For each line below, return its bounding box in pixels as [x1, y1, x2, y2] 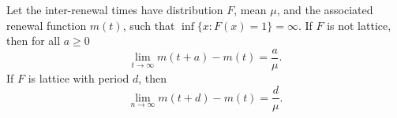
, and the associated [276, 2, 373, 17]
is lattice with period [28, 69, 129, 86]
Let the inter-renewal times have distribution [6, 2, 223, 17]
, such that [122, 17, 175, 33]
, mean [234, 2, 267, 17]
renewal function [6, 17, 87, 33]
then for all [6, 32, 61, 49]
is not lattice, [327, 17, 391, 33]
